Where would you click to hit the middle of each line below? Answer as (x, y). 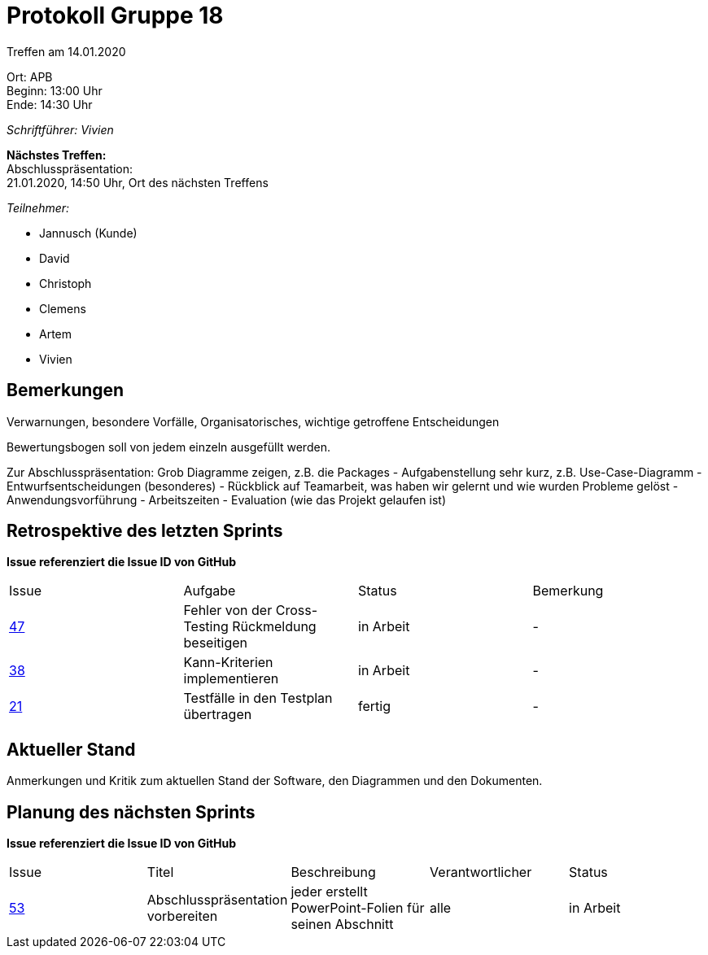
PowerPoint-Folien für (358, 908)
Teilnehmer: (38, 207)
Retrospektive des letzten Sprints (145, 531)
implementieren (231, 679)
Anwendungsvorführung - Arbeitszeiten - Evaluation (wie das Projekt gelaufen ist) (226, 499)
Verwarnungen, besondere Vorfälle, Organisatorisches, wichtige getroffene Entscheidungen (253, 421)
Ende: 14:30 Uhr (50, 104)
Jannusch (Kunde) (88, 233)
